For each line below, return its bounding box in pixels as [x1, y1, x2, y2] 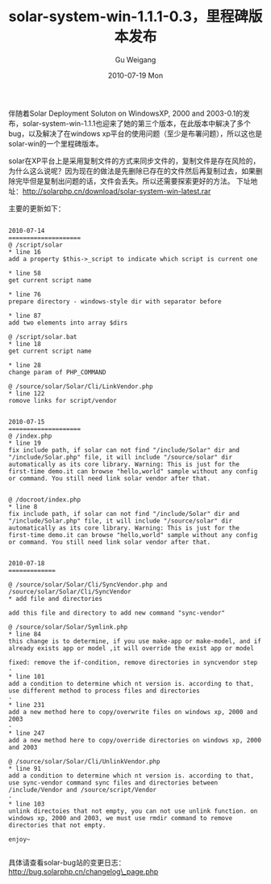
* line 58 [8, 269, 42, 277]
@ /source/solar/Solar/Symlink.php [8, 623, 128, 631]
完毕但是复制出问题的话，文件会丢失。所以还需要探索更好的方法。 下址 [15, 176, 251, 186]
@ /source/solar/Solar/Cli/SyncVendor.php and [8, 580, 168, 589]
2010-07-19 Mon [107, 70, 164, 80]
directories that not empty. [8, 821, 106, 829]
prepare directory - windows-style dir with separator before [8, 297, 222, 306]
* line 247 [8, 729, 45, 737]
